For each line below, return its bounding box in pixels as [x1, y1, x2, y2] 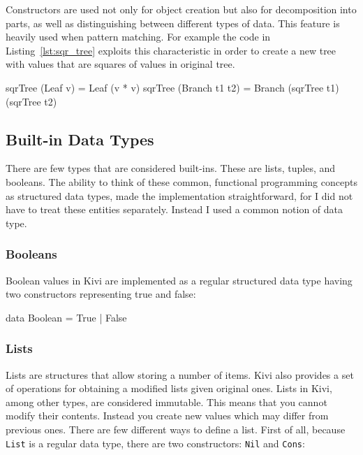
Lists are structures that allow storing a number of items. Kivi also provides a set [6, 367, 354, 382]
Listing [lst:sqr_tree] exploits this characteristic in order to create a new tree [6, 43, 336, 57]
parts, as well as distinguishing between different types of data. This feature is [6, 15, 340, 30]
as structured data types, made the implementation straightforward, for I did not [6, 188, 353, 203]
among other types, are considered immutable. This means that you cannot [6, 394, 327, 409]
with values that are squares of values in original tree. [6, 57, 235, 71]
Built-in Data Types [6, 128, 154, 150]
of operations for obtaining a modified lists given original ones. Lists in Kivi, [6, 381, 332, 396]
